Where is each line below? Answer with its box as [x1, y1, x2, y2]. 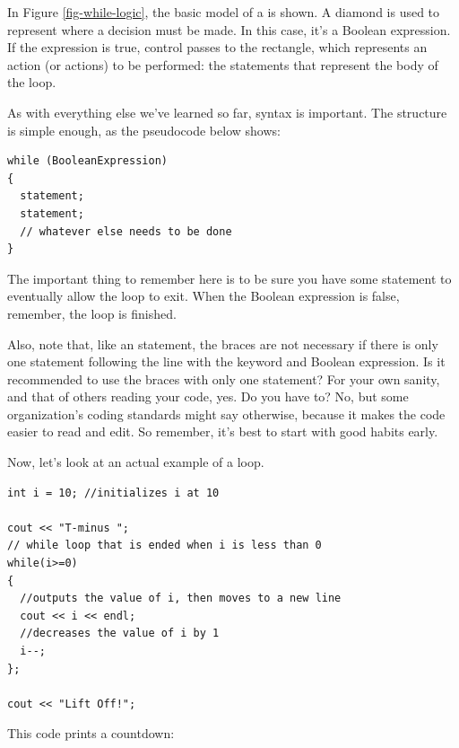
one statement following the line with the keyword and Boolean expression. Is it [7, 352, 446, 371]
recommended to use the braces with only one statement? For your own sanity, [7, 369, 440, 388]
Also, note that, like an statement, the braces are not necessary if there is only [7, 334, 438, 353]
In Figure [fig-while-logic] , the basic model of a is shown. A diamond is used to [7, 3, 440, 21]
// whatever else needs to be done [20, 224, 232, 238]
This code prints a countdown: [7, 724, 175, 743]
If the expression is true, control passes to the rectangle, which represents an [7, 38, 428, 57]
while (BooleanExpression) [7, 154, 168, 168]
